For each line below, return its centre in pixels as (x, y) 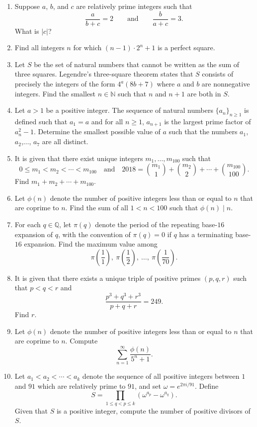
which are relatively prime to (82, 385)
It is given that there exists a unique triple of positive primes (108, 278)
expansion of (34, 234)
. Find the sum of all (97, 208)
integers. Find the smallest (55, 93)
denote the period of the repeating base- (156, 224)
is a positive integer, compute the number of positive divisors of (153, 410)
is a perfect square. (186, 47)
